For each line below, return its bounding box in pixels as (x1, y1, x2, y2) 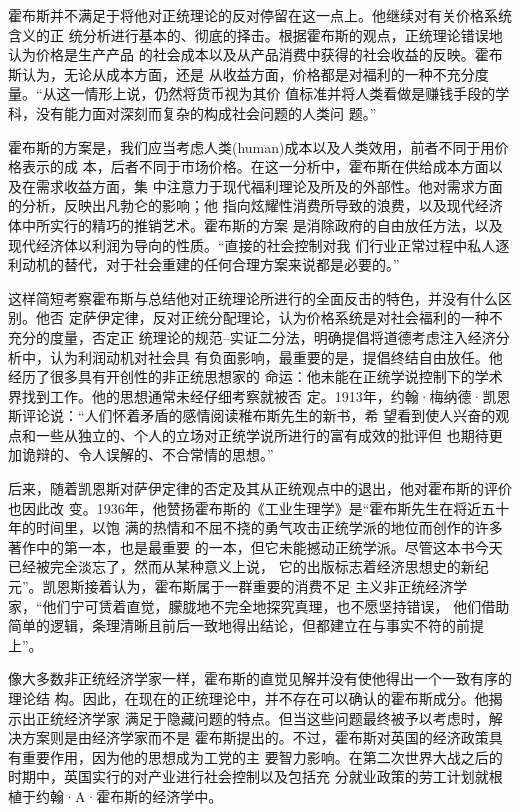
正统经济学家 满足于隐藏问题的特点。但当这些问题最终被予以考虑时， (35, 707, 489, 728)
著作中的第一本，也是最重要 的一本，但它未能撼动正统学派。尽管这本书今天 (8, 536, 503, 557)
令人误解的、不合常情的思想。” (77, 444, 274, 465)
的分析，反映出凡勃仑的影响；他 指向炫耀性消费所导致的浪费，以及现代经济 (8, 195, 503, 216)
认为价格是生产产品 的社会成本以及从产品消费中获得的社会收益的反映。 (8, 44, 475, 65)
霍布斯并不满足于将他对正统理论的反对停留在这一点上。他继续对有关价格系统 (8, 5, 512, 25)
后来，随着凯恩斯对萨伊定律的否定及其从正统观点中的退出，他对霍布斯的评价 (8, 478, 512, 499)
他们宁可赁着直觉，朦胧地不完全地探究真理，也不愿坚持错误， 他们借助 (42, 595, 510, 616)
